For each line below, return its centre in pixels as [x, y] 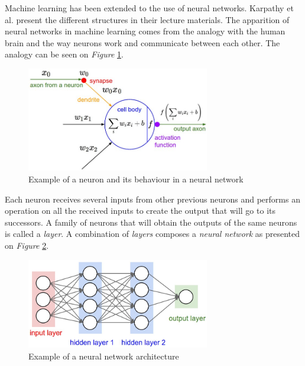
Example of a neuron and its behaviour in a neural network [136, 179]
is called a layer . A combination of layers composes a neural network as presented [152, 234]
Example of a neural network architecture [104, 356]
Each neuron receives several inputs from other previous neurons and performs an [152, 199]
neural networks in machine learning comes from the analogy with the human [145, 31]
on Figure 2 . [27, 245]
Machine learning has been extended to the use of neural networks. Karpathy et [149, 8]
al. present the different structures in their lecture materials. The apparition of [147, 19]
